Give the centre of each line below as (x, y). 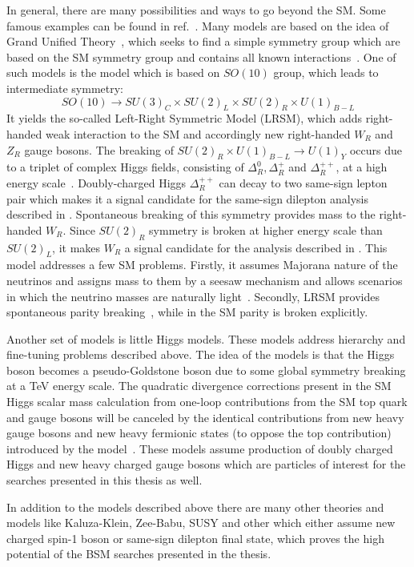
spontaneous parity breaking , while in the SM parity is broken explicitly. (187, 312)
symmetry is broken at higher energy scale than (266, 229)
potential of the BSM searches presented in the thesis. (139, 554)
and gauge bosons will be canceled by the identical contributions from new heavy (205, 417)
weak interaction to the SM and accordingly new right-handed (198, 133)
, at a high (362, 167)
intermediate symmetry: (65, 88)
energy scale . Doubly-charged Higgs (96, 182)
